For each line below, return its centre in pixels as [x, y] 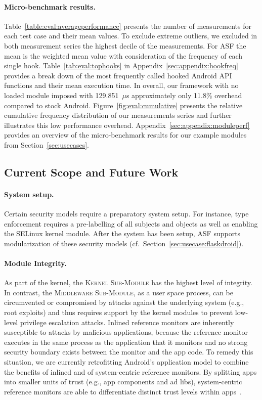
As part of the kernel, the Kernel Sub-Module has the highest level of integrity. [128, 282]
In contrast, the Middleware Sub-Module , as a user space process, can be [119, 292]
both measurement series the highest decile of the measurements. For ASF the [125, 45]
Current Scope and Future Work [91, 172]
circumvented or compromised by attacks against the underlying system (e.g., [124, 302]
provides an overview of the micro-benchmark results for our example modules [125, 135]
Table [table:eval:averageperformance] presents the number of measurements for [128, 26]
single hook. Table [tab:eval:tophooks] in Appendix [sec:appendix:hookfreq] [121, 65]
